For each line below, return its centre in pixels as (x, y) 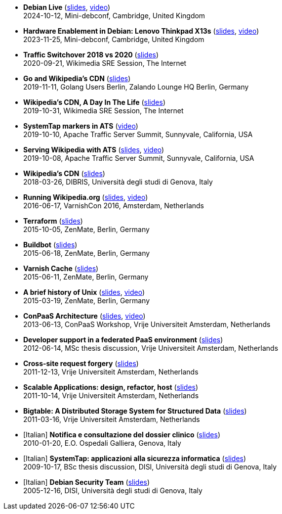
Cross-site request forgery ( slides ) (81, 363)
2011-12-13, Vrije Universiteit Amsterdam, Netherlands (111, 372)
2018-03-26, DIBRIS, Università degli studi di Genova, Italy (118, 182)
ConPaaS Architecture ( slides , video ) (84, 316)
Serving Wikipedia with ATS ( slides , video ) (94, 150)
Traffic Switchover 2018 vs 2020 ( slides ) (91, 55)
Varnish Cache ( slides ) (61, 268)
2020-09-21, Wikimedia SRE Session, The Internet (105, 63)
